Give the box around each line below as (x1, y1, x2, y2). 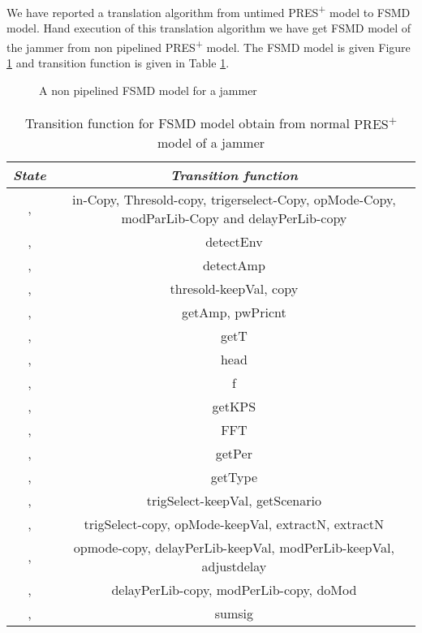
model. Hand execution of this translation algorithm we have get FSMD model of (6, 19, 411, 37)
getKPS (212, 396, 256, 416)
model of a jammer (157, 132, 265, 152)
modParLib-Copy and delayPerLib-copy (121, 208, 347, 227)
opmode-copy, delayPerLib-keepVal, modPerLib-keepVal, (73, 537, 394, 557)
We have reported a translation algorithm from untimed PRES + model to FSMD (6, 2, 411, 20)
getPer (215, 443, 252, 463)
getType (210, 467, 258, 486)
